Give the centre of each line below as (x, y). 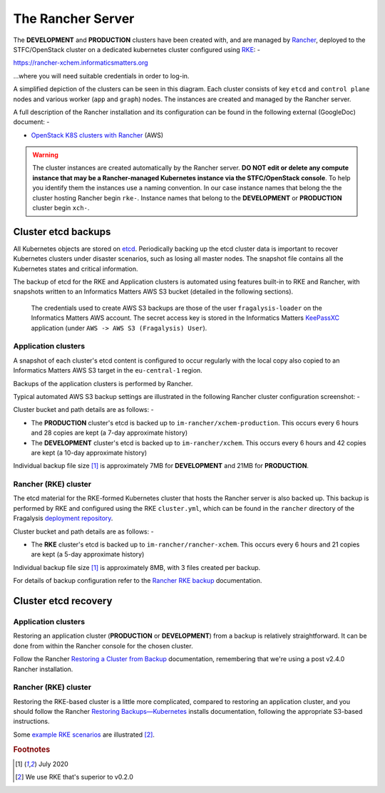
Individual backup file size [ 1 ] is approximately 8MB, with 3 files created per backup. (137, 567)
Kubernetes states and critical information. (76, 269)
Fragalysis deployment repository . (63, 518)
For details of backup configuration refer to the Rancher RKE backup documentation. (138, 581)
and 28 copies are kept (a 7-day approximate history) (109, 433)
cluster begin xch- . (61, 208)
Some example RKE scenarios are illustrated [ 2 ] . (84, 735)
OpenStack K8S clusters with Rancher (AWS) (97, 135)
